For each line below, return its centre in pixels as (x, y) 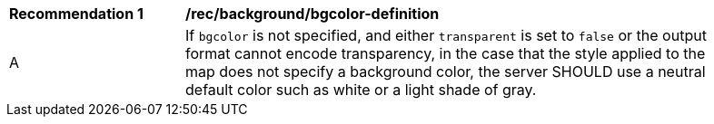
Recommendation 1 (76, 14)
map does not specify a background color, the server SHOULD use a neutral (446, 72)
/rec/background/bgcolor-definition (312, 14)
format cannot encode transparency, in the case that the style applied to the (446, 53)
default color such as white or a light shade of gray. (361, 90)
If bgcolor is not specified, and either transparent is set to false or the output (446, 35)
